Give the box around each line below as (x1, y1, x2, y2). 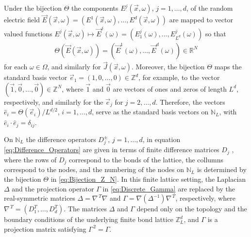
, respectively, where (175, 193, 235, 203)
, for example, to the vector (138, 72, 220, 82)
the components (71, 3, 118, 13)
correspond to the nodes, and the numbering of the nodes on (4, 164, 184, 174)
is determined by (197, 164, 247, 174)
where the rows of (4, 154, 57, 164)
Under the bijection (4, 3, 62, 13)
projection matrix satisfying (4, 223, 86, 234)
